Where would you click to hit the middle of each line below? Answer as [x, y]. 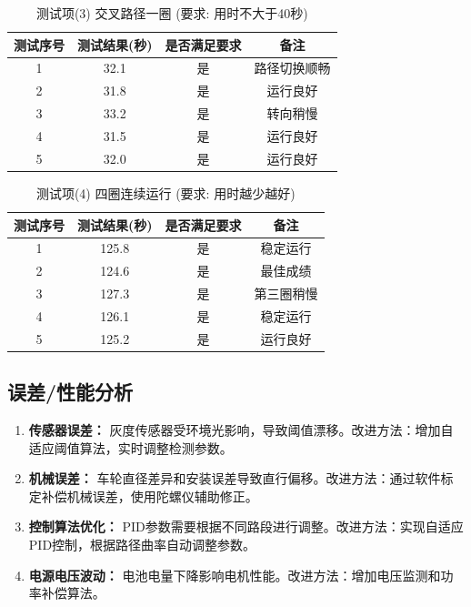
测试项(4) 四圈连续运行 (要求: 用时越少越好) [165, 192]
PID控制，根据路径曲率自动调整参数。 [142, 544]
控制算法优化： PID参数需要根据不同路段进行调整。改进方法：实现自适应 [246, 526]
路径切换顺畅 [292, 68]
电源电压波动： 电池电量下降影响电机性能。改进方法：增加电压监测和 [235, 575]
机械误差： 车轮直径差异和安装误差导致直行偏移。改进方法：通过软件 [235, 478]
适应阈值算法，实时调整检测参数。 [130, 447]
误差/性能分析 [70, 392]
